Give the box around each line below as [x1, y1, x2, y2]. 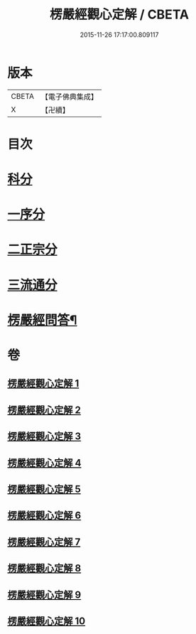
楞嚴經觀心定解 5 [7, 483, 82, 495]
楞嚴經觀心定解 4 [7, 456, 82, 469]
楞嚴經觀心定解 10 [7, 615, 86, 627]
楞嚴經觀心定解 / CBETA [49, 6, 190, 23]
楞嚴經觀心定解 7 [7, 536, 81, 548]
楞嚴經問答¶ [7, 312, 77, 328]
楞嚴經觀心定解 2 [7, 404, 82, 416]
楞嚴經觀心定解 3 [7, 431, 82, 443]
